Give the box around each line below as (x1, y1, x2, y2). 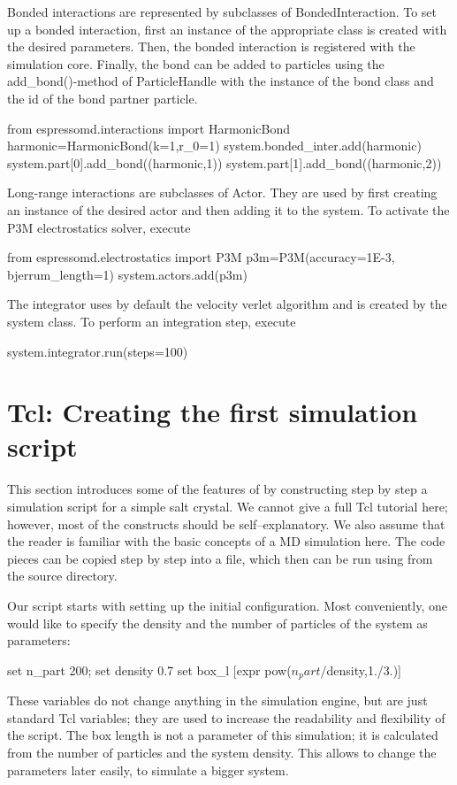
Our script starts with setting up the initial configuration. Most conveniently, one (7, 596, 447, 614)
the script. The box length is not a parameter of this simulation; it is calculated (7, 726, 438, 744)
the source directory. (7, 566, 118, 585)
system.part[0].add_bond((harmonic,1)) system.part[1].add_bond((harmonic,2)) (7, 153, 442, 172)
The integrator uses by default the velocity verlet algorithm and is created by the (7, 295, 447, 313)
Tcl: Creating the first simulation (7, 394, 418, 430)
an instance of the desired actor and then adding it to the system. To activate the (7, 200, 450, 219)
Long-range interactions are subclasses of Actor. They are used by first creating (7, 183, 438, 202)
